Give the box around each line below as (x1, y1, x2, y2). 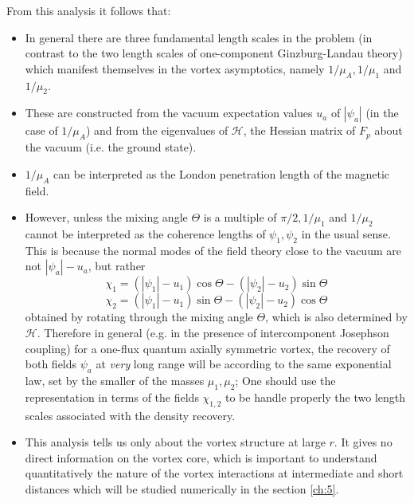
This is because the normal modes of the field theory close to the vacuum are (25, 242, 401, 258)
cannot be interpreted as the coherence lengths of (25, 225, 266, 242)
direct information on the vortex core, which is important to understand (25, 449, 377, 466)
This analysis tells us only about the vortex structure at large (25, 434, 326, 450)
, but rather (88, 257, 146, 274)
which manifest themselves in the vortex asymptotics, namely (25, 60, 325, 77)
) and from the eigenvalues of (85, 122, 228, 139)
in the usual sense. (301, 225, 391, 242)
